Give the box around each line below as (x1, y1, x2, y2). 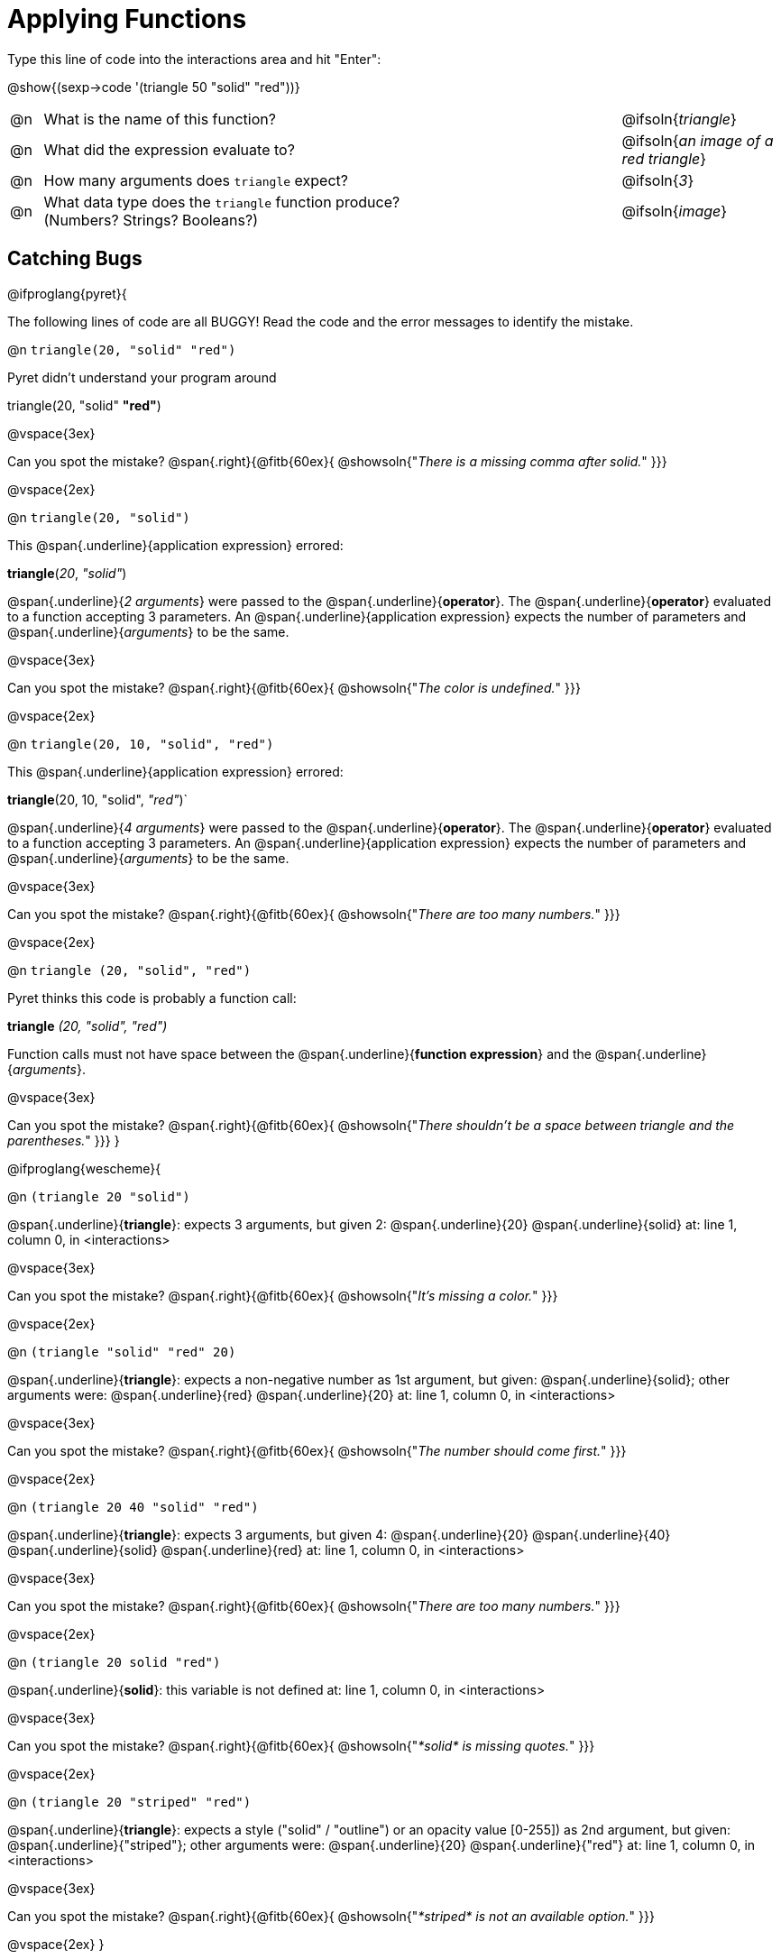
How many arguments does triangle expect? (43, 170, 348, 189)
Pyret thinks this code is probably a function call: (7, 989, 297, 1006)
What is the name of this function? (43, 109, 276, 128)
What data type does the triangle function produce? (43, 192, 400, 211)
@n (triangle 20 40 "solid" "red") (7, 1498, 259, 1514)
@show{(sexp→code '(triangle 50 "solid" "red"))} (7, 78, 300, 95)
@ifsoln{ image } (621, 201, 728, 220)
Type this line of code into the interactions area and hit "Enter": (7, 51, 381, 67)
